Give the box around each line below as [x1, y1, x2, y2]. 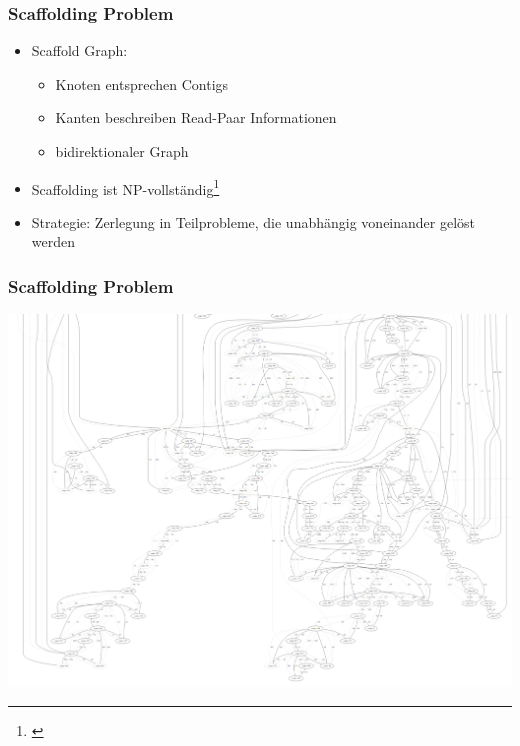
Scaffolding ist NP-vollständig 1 [31, 175, 220, 199]
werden [31, 231, 76, 252]
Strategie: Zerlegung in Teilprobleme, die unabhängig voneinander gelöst [31, 211, 476, 232]
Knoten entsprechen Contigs [55, 73, 229, 94]
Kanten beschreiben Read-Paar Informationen [55, 107, 337, 128]
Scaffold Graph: [31, 40, 128, 61]
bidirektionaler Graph [55, 141, 189, 161]
